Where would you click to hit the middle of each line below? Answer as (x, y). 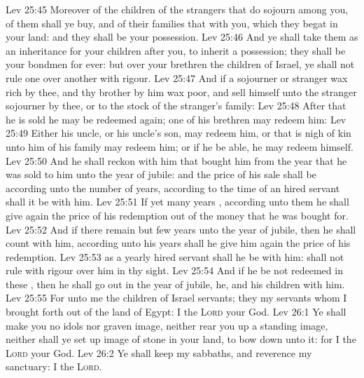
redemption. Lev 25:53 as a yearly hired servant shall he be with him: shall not (175, 256)
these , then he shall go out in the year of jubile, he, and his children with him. (175, 284)
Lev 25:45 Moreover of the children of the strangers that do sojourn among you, (177, 9)
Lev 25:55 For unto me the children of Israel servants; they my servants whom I (176, 298)
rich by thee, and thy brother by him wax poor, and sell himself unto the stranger (181, 92)
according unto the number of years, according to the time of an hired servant (173, 188)
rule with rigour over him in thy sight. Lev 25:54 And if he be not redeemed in (174, 270)
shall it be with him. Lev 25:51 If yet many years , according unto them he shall (177, 202)
